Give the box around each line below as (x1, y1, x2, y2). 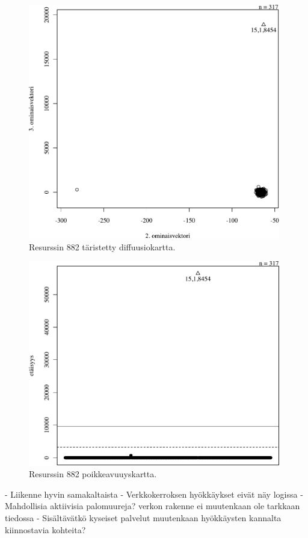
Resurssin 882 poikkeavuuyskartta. (29, 468, 157, 480)
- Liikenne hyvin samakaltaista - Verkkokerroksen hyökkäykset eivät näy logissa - (5, 487, 303, 500)
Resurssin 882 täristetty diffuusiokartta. (29, 240, 176, 253)
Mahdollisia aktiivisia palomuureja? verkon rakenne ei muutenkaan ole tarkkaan (5, 499, 300, 512)
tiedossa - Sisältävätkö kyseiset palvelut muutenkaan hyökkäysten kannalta (5, 512, 282, 524)
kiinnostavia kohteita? (5, 523, 86, 536)
